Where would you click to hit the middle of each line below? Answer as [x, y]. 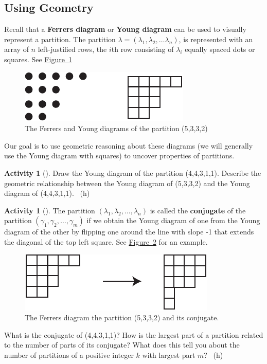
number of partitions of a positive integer [69, 354]
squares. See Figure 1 [38, 59]
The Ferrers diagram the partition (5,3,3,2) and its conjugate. [122, 317]
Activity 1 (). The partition [50, 210]
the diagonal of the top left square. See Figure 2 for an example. [106, 241]
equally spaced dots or [220, 49]
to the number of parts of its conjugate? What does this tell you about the [122, 345]
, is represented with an [216, 39]
